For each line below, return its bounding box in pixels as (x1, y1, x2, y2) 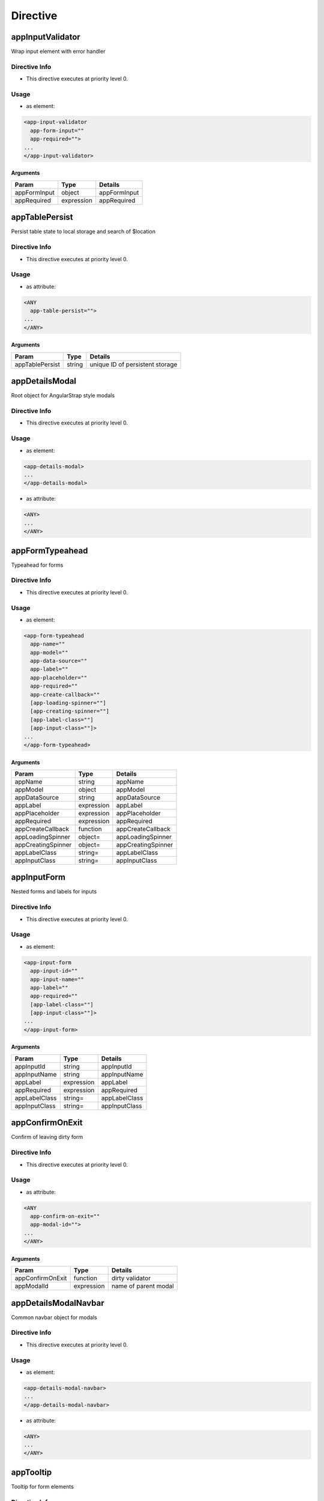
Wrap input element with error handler (11, 48, 106, 55)
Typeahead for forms (11, 561, 64, 569)
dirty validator (111, 1274, 151, 1282)
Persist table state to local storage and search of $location (11, 228, 156, 235)
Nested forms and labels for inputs (11, 888, 97, 895)
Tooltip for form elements (11, 1483, 74, 1490)
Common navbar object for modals (11, 1314, 97, 1321)
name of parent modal (111, 1282, 174, 1290)
